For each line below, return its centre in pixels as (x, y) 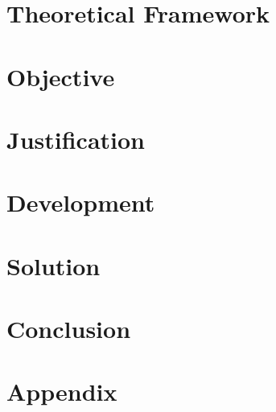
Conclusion (69, 329)
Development (81, 202)
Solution (54, 265)
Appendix (62, 391)
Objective (61, 76)
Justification (76, 139)
